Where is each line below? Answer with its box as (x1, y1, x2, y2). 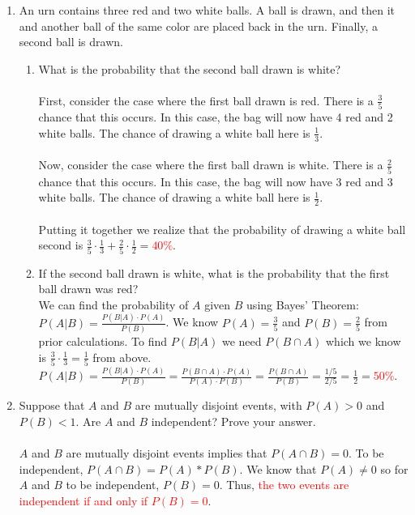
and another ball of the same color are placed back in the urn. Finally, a (19, 17, 379, 34)
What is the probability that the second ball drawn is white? (38, 60, 341, 77)
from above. (92, 348, 152, 365)
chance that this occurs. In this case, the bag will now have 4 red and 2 (38, 109, 393, 126)
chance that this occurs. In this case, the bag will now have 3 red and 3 (38, 172, 393, 189)
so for (380, 460, 409, 477)
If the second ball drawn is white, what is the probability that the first (38, 264, 390, 281)
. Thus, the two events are (219, 476, 349, 493)
